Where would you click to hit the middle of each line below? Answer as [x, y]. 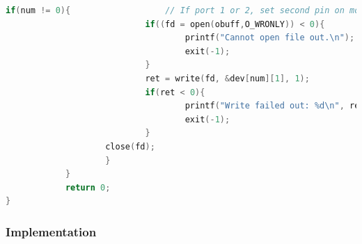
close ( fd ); [130, 146]
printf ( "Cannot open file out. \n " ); [270, 38]
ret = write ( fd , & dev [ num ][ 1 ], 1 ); [227, 78]
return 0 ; [88, 187]
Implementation [51, 231]
